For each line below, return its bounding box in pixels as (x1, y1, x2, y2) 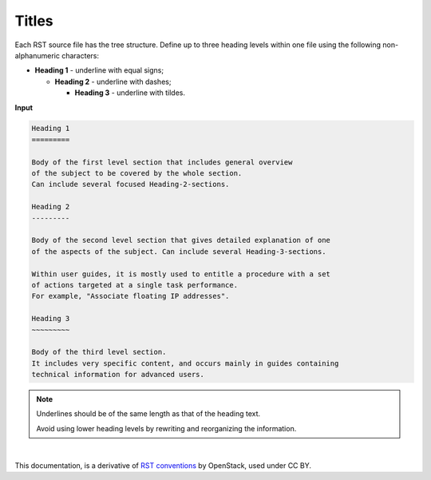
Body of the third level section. (31, 347, 167, 357)
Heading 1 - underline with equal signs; (34, 65, 164, 75)
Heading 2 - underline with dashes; (54, 77, 172, 86)
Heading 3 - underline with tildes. (74, 88, 186, 97)
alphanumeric (14, 50, 60, 60)
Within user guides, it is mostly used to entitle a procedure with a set (31, 269, 331, 279)
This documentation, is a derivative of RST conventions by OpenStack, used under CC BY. (14, 460, 311, 470)
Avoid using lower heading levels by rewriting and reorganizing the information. (36, 423, 297, 433)
